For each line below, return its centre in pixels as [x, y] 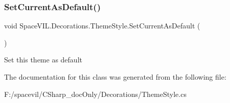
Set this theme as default [43, 60]
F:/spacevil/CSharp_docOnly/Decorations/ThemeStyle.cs [95, 94]
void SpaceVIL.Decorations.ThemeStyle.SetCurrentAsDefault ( [102, 26]
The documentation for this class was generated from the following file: [115, 77]
